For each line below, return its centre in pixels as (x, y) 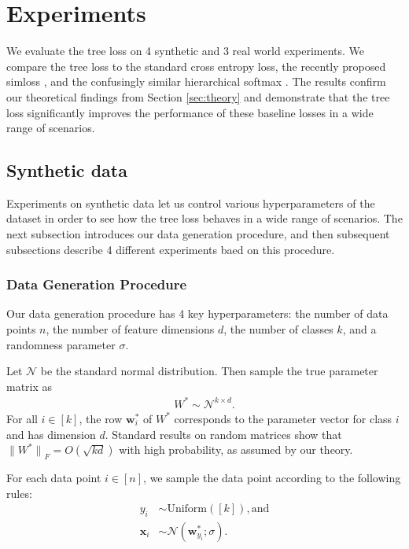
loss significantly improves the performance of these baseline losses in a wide (190, 112)
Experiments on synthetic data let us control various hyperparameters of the (191, 203)
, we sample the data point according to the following (272, 477)
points (21, 329)
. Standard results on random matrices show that (223, 434)
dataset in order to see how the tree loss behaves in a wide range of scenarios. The (204, 218)
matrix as (29, 386)
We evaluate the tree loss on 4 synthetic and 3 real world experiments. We (186, 51)
